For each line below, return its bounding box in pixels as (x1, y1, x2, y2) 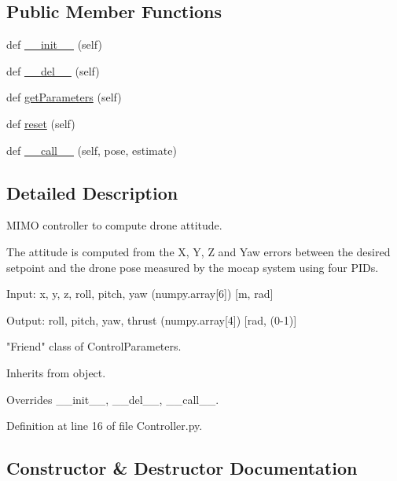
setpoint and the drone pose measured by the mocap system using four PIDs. (6, 259, 379, 275)
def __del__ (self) (6, 62, 100, 79)
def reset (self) (6, 115, 75, 131)
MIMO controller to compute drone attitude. (6, 217, 222, 233)
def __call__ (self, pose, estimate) (6, 141, 177, 158)
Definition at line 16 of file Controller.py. (6, 417, 203, 434)
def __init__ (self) (6, 36, 102, 53)
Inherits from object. (6, 364, 106, 380)
